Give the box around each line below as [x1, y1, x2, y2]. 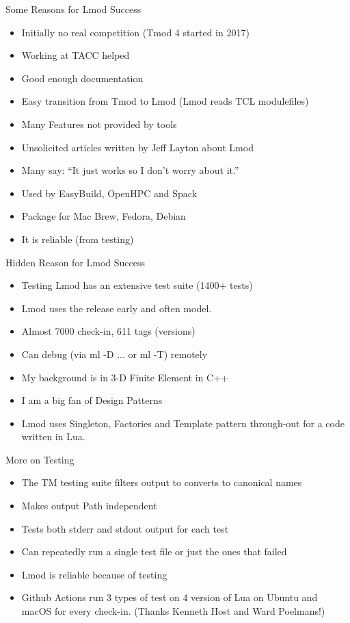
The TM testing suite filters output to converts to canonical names [21, 475, 302, 489]
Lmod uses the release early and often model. [21, 301, 212, 315]
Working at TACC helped [21, 48, 130, 62]
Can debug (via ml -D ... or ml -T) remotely [21, 346, 208, 361]
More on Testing [5, 452, 75, 466]
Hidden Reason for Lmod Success [5, 255, 146, 269]
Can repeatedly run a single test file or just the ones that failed [21, 544, 287, 559]
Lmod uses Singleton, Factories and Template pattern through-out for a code [21, 416, 345, 430]
